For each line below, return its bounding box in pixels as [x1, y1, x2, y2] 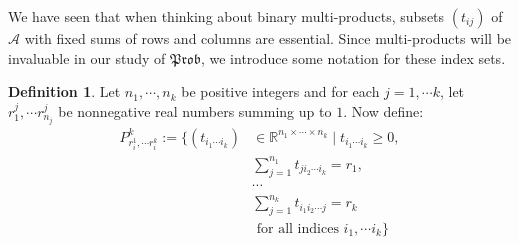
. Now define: [343, 100, 424, 121]
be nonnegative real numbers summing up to [58, 100, 332, 121]
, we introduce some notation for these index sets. [200, 47, 506, 68]
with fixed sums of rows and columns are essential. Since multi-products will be [24, 28, 512, 48]
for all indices [256, 221, 339, 236]
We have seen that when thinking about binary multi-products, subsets [8, 6, 445, 26]
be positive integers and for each [181, 81, 380, 102]
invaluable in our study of [8, 47, 166, 68]
